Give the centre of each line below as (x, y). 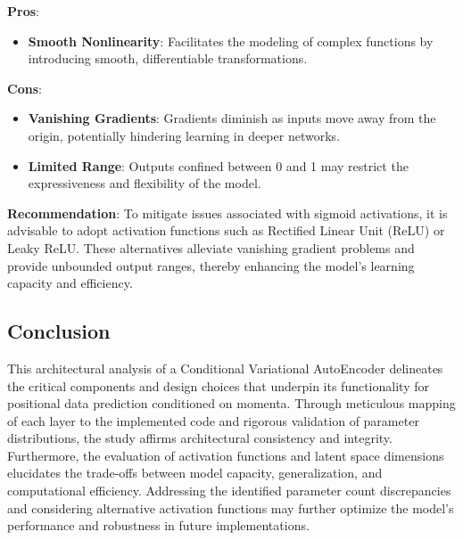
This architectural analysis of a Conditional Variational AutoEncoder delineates (225, 368)
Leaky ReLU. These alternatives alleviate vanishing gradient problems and (211, 247)
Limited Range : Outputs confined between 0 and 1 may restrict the (218, 165)
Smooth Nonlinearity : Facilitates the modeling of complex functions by (231, 41)
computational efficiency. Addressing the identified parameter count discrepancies (229, 491)
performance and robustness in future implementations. (158, 525)
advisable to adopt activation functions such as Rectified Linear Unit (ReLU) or (226, 230)
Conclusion (59, 331)
